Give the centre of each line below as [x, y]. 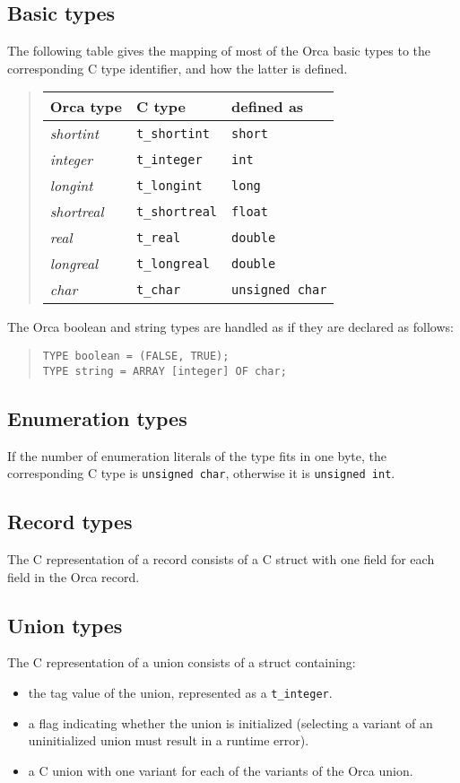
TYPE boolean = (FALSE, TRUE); [136, 356]
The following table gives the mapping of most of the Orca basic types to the [219, 51]
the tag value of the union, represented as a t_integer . [180, 692]
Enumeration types [97, 418]
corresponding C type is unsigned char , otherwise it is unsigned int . [201, 473]
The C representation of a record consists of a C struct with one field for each [221, 558]
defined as [268, 107]
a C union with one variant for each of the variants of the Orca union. [221, 770]
